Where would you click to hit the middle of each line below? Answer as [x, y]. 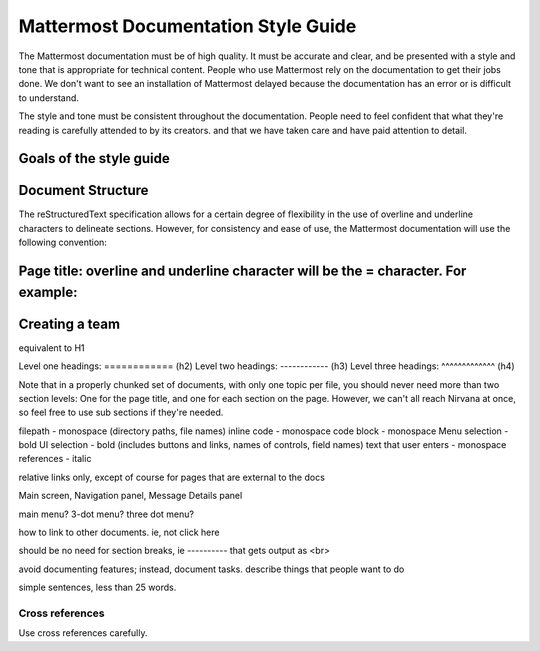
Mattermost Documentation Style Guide [187, 26]
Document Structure [83, 190]
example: [48, 291]
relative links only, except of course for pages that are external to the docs [171, 477]
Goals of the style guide [94, 158]
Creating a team [69, 323]
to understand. [49, 97]
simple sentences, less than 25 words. [97, 587]
